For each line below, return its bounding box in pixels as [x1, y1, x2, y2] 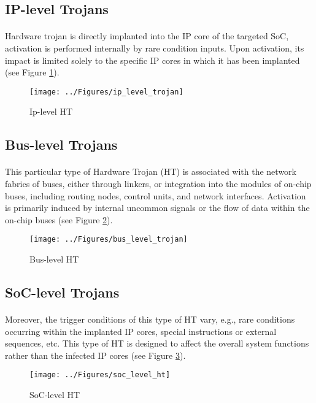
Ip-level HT [29, 105, 72, 118]
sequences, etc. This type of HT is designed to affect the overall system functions [5, 337, 309, 350]
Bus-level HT [29, 253, 79, 265]
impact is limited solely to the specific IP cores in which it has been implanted [5, 53, 300, 66]
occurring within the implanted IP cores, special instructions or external [5, 324, 277, 337]
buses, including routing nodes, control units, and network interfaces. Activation [5, 189, 306, 202]
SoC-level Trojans [5, 282, 120, 301]
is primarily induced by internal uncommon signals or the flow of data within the [5, 201, 310, 214]
